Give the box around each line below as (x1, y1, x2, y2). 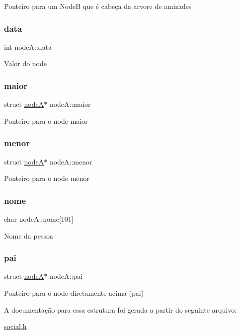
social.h (4, 321, 27, 332)
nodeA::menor (49, 156, 92, 167)
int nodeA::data (4, 41, 52, 52)
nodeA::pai (49, 271, 83, 281)
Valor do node (4, 58, 47, 69)
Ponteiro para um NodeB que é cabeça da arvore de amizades (4, 1, 192, 11)
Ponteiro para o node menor (4, 173, 89, 183)
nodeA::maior (49, 99, 91, 109)
